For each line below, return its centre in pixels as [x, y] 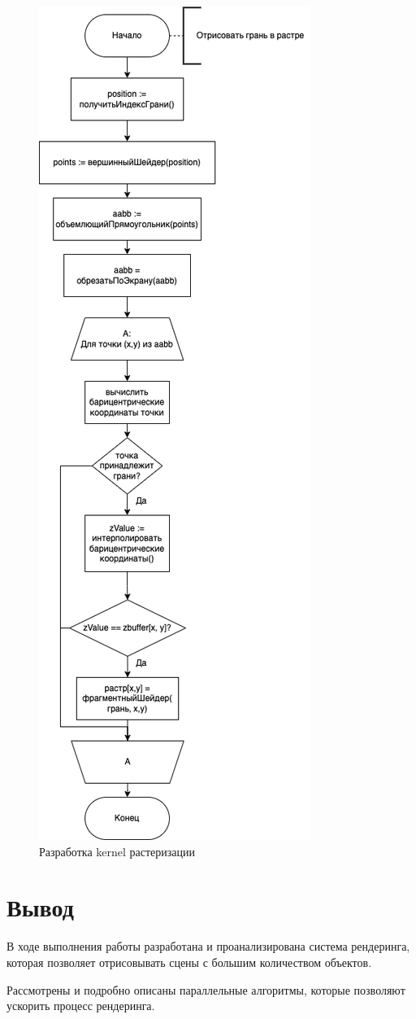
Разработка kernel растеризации [117, 851]
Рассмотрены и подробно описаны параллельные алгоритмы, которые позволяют [206, 989]
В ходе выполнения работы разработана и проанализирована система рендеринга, [208, 946]
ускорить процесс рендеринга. [81, 1006]
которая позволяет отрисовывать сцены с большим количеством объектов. [189, 962]
